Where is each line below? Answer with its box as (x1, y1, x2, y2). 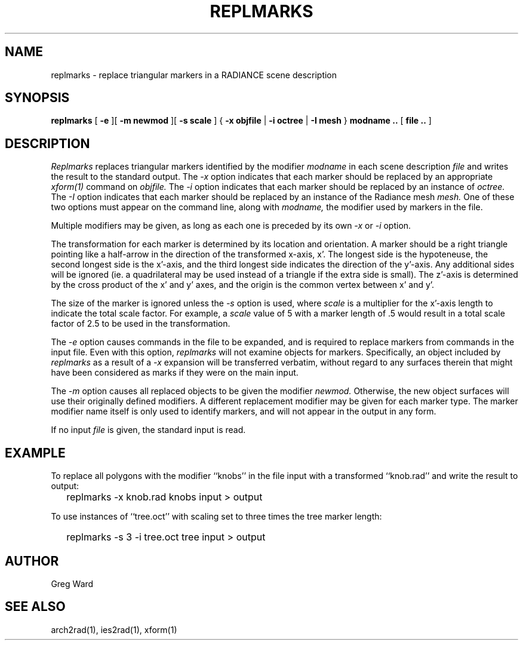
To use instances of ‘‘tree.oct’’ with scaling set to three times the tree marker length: (51, 511, 382, 522)
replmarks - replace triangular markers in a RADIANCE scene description (51, 69, 337, 80)
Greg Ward (51, 578, 94, 589)
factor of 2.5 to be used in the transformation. (51, 318, 230, 329)
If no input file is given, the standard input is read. (51, 425, 246, 435)
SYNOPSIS (5, 90, 70, 106)
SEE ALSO (5, 599, 66, 615)
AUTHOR (5, 553, 59, 569)
